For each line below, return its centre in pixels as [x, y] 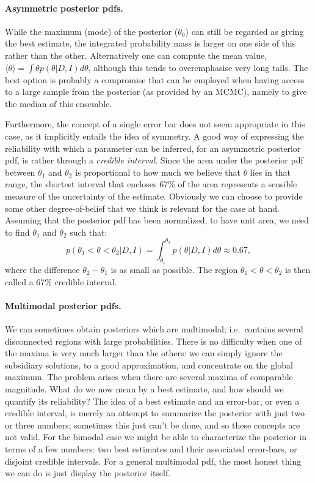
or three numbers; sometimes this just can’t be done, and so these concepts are [153, 425]
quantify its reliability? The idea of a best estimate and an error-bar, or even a [152, 401]
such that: [89, 232]
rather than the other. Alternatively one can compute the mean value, [136, 55]
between [20, 172]
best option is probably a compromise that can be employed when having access [155, 79]
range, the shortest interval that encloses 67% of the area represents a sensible [151, 184]
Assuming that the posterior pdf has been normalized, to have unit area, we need [157, 220]
